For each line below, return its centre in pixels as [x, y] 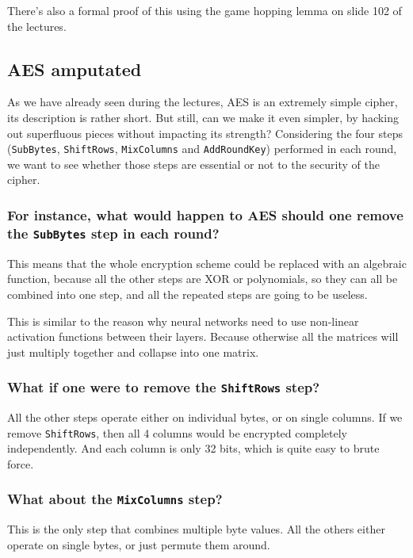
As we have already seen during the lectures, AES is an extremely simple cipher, [203, 102]
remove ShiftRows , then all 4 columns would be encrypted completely [177, 432]
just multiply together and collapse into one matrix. [133, 352]
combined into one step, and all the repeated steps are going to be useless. [187, 294]
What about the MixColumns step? [115, 499]
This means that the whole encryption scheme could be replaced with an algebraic [207, 263]
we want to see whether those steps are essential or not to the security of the [193, 164]
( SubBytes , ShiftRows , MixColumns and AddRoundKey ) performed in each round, [202, 149]
